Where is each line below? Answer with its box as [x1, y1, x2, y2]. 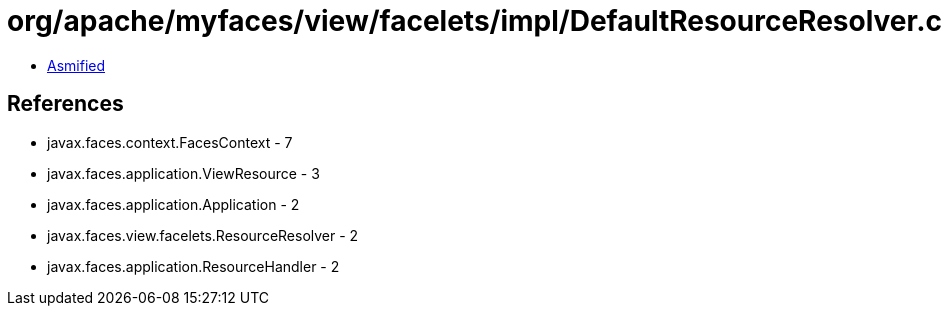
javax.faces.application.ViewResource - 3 [47, 164, 320, 182]
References [7, 91, 124, 117]
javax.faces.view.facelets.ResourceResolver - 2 [47, 226, 359, 244]
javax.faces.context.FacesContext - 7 [47, 133, 293, 151]
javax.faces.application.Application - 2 [47, 195, 300, 213]
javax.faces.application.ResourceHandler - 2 [47, 257, 340, 275]
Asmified [47, 56, 106, 74]
